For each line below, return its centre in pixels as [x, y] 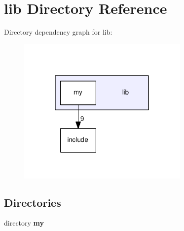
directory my [24, 223]
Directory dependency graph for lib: [58, 32]
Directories [33, 202]
